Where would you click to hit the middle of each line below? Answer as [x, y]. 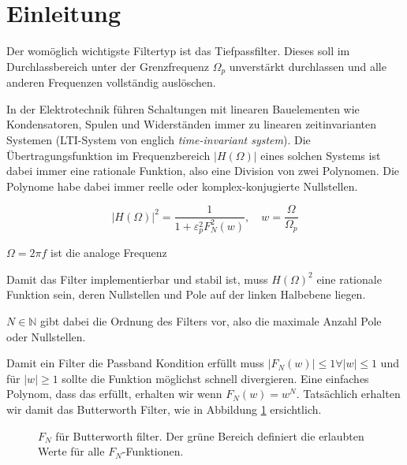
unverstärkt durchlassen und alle [308, 66]
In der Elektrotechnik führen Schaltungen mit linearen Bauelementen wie [183, 108]
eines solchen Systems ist [321, 155]
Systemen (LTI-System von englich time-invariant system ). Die [159, 139]
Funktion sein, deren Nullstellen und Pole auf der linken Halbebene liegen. [186, 294]
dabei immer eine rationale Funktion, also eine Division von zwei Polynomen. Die [203, 171]
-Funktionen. [153, 451]
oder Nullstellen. [46, 336]
